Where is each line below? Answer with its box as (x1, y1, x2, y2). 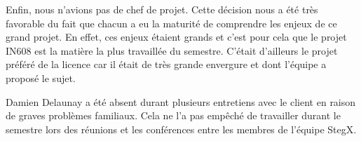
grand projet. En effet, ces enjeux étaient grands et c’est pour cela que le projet (6, 29, 347, 44)
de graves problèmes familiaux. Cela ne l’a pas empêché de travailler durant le (6, 108, 341, 123)
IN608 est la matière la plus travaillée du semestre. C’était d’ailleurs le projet (6, 43, 338, 58)
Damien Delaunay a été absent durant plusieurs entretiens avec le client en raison (6, 94, 356, 109)
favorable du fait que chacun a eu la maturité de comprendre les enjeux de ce (6, 15, 337, 30)
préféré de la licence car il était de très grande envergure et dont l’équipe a (6, 57, 327, 72)
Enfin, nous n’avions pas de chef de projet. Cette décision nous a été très (6, 2, 318, 16)
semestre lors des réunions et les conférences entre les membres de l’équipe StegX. (6, 121, 357, 136)
